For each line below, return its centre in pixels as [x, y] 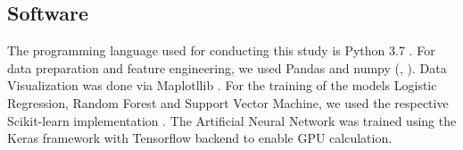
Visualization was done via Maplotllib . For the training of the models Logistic [222, 85]
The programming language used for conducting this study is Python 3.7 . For [221, 50]
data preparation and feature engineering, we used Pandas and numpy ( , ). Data [227, 67]
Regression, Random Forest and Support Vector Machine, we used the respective [228, 102]
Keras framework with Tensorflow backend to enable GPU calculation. [200, 138]
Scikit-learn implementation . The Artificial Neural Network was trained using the [232, 120]
